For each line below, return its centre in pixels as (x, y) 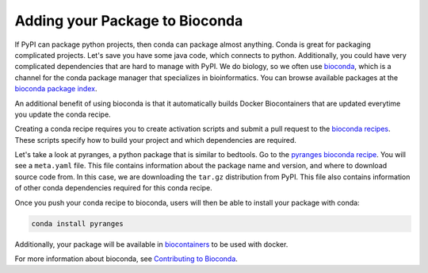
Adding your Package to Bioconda (129, 21)
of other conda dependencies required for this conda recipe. (114, 188)
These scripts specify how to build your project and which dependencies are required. (156, 140)
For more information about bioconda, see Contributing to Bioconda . (126, 259)
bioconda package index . (56, 89)
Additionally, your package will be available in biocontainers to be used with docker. (151, 244)
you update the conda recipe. (63, 114)
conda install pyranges (78, 223)
